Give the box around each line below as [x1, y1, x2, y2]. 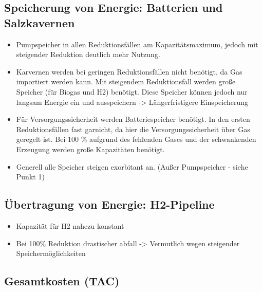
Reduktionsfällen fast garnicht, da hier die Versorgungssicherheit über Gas [16, 123, 250, 134]
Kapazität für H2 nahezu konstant [16, 220, 124, 231]
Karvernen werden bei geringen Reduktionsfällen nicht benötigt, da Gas [16, 66, 242, 77]
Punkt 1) [16, 171, 45, 182]
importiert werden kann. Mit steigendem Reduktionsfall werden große [16, 76, 236, 87]
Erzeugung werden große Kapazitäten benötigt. [16, 143, 165, 154]
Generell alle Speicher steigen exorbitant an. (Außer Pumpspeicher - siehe [16, 161, 248, 172]
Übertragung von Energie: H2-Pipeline [4, 196, 215, 212]
